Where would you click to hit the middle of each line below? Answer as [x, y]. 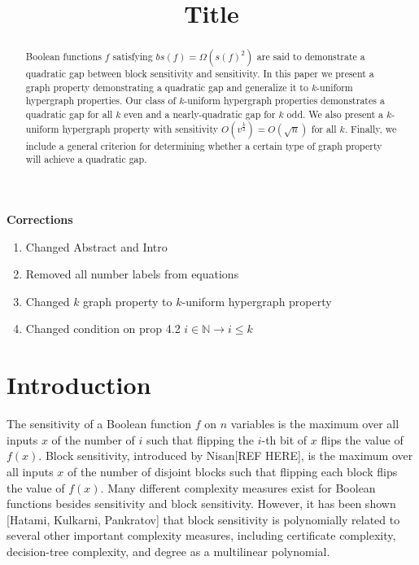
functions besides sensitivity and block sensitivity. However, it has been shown [201, 504]
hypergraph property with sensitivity [140, 128]
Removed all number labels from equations [132, 274]
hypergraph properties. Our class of [101, 101]
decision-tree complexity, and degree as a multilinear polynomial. [168, 551]
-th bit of [284, 439]
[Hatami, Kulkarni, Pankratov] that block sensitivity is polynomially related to [203, 519]
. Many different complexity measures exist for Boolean [238, 487]
